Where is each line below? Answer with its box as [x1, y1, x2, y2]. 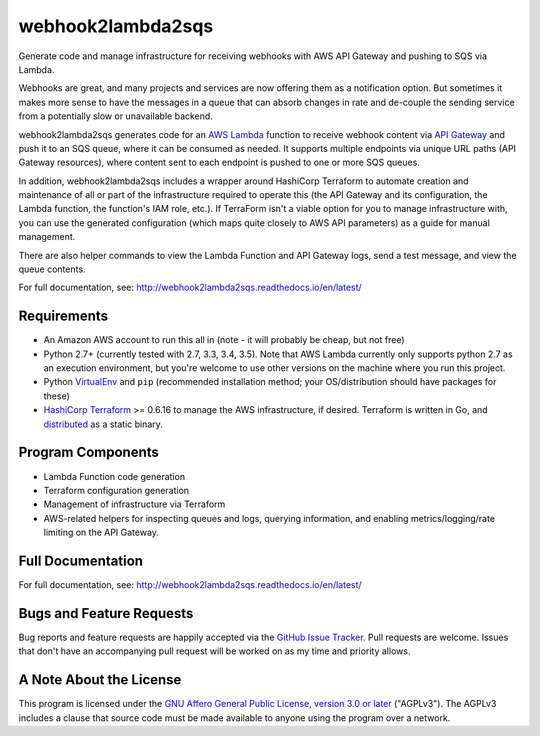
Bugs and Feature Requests [18, 605, 194, 622]
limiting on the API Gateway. [43, 526, 160, 539]
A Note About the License [18, 671, 182, 689]
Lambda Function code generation [43, 470, 185, 482]
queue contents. [18, 263, 86, 275]
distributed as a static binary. [43, 418, 164, 430]
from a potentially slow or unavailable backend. [18, 110, 214, 122]
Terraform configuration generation [43, 484, 190, 496]
